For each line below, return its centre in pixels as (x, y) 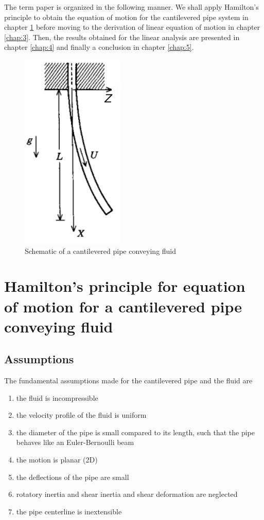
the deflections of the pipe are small (73, 477)
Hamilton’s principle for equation (125, 286)
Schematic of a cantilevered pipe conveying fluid (101, 250)
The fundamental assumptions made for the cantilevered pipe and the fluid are (128, 380)
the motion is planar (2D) (57, 460)
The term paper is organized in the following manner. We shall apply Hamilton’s (131, 7)
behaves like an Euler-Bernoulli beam (75, 442)
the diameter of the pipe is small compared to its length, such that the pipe (135, 432)
